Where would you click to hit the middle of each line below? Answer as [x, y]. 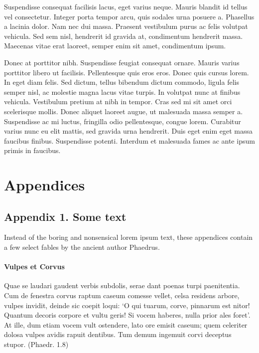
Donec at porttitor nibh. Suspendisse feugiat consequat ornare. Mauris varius [122, 62]
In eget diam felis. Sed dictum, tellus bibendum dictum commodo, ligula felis [122, 82]
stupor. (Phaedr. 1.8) [36, 344]
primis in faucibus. [32, 150]
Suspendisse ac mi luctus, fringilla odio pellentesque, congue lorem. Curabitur [123, 121]
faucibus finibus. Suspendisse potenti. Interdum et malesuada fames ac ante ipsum [129, 140]
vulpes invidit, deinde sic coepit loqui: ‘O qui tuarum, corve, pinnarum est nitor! [127, 305]
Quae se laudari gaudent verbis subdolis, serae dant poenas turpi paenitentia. [122, 285]
